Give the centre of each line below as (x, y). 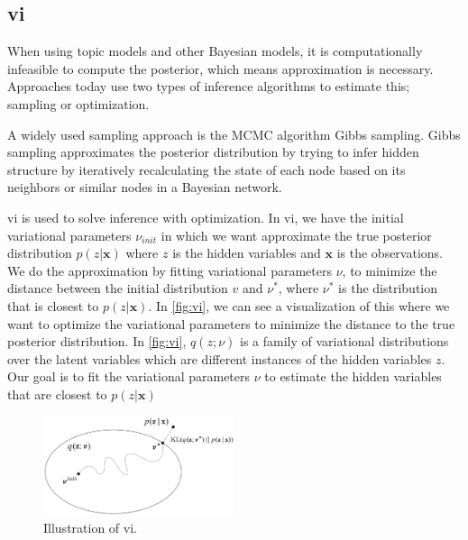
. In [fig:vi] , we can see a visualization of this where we (299, 305)
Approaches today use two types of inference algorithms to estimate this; (209, 86)
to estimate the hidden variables (353, 376)
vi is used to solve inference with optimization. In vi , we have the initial (206, 217)
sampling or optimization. (78, 103)
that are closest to (57, 394)
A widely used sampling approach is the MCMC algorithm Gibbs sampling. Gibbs (234, 134)
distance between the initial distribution (118, 288)
